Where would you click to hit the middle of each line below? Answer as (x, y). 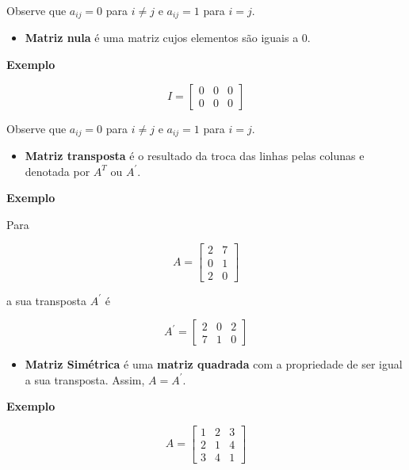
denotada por (57, 171)
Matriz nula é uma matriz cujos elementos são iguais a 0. (168, 38)
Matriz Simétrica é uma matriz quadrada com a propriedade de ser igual (214, 364)
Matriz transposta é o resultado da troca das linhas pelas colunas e (195, 156)
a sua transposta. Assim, (85, 379)
